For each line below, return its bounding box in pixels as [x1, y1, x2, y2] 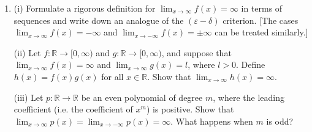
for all [101, 70, 124, 82]
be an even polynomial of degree [81, 90, 203, 103]
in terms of [241, 2, 283, 14]
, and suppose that [161, 46, 232, 59]
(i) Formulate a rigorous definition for [13, 2, 156, 14]
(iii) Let [13, 90, 44, 103]
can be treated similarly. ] [215, 26, 308, 38]
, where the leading [213, 90, 284, 103]
